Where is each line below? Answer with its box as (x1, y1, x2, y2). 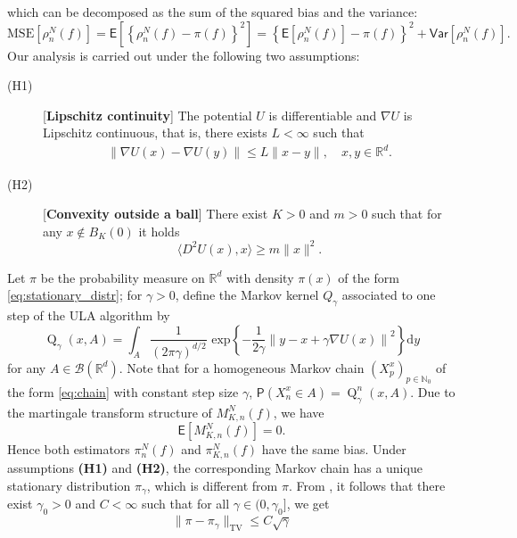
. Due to (410, 382, 455, 401)
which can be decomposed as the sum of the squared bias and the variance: (7, 3, 418, 21)
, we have (273, 402, 324, 421)
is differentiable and (268, 105, 377, 124)
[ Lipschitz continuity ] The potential (43, 105, 252, 124)
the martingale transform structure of (7, 402, 212, 421)
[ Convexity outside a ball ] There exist (43, 204, 268, 223)
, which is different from (146, 476, 278, 494)
